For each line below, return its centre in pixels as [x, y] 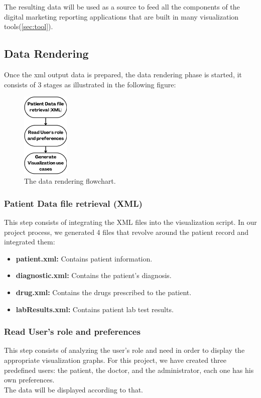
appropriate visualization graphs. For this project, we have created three [115, 360]
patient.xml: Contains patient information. [84, 258]
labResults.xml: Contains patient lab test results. [95, 309]
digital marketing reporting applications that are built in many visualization [121, 16]
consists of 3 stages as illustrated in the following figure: [90, 84]
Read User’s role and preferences [72, 331]
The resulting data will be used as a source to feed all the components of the [122, 7]
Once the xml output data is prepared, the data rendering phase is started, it [123, 74]
